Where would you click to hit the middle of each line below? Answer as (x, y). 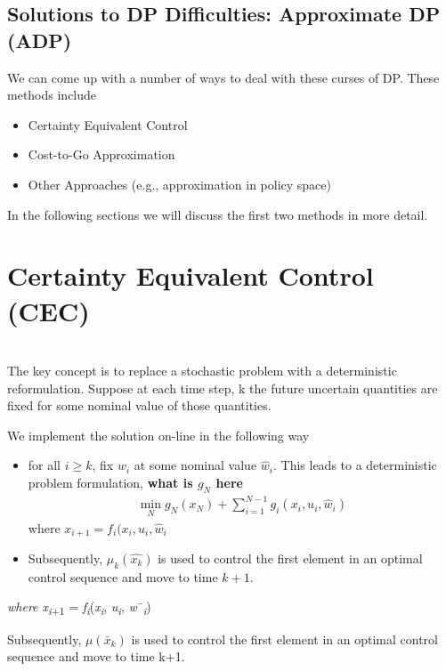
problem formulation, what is (110, 483)
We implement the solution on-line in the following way (158, 435)
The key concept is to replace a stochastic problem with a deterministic (202, 371)
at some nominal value (195, 465)
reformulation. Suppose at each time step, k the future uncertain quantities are (223, 388)
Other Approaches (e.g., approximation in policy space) (179, 184)
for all (45, 465)
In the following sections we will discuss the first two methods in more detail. (218, 214)
